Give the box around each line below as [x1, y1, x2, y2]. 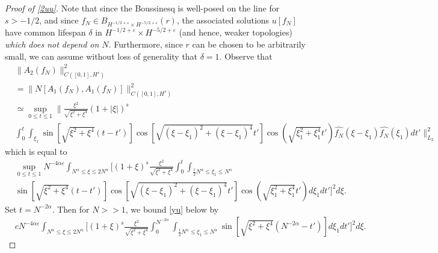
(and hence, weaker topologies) [179, 26, 292, 39]
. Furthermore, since [108, 37, 183, 50]
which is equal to [5, 145, 67, 158]
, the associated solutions [176, 13, 270, 26]
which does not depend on [5, 37, 99, 50]
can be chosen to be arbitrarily [192, 37, 306, 50]
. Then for [52, 202, 90, 215]
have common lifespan [5, 26, 86, 39]
